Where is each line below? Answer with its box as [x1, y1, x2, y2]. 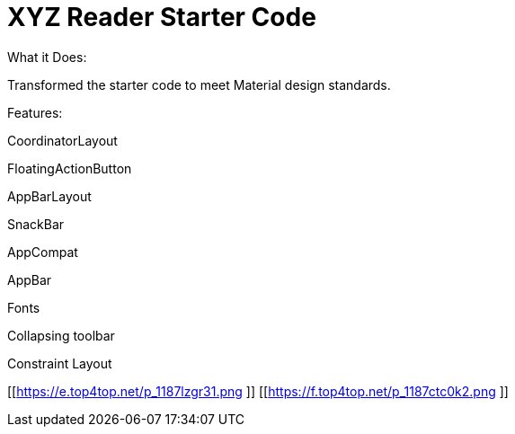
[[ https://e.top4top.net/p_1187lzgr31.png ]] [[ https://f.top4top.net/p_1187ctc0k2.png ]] [7, 383, 509, 399]
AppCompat [7, 244, 78, 260]
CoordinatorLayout [7, 132, 118, 148]
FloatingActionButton [7, 160, 132, 176]
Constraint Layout [7, 355, 112, 371]
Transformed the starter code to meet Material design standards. [7, 76, 391, 93]
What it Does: [7, 49, 87, 65]
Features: [7, 104, 63, 120]
